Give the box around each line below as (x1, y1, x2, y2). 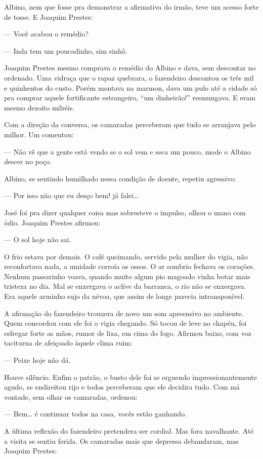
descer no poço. (4, 156, 52, 167)
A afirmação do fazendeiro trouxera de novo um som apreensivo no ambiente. (4, 308, 244, 318)
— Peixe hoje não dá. (4, 355, 71, 365)
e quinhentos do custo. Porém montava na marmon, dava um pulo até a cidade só (4, 82, 257, 93)
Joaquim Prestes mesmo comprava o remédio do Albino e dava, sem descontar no (4, 62, 256, 73)
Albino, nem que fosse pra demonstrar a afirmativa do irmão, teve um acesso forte (4, 2, 259, 12)
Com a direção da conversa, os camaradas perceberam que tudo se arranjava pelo (4, 119, 256, 130)
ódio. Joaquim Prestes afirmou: (4, 217, 101, 227)
